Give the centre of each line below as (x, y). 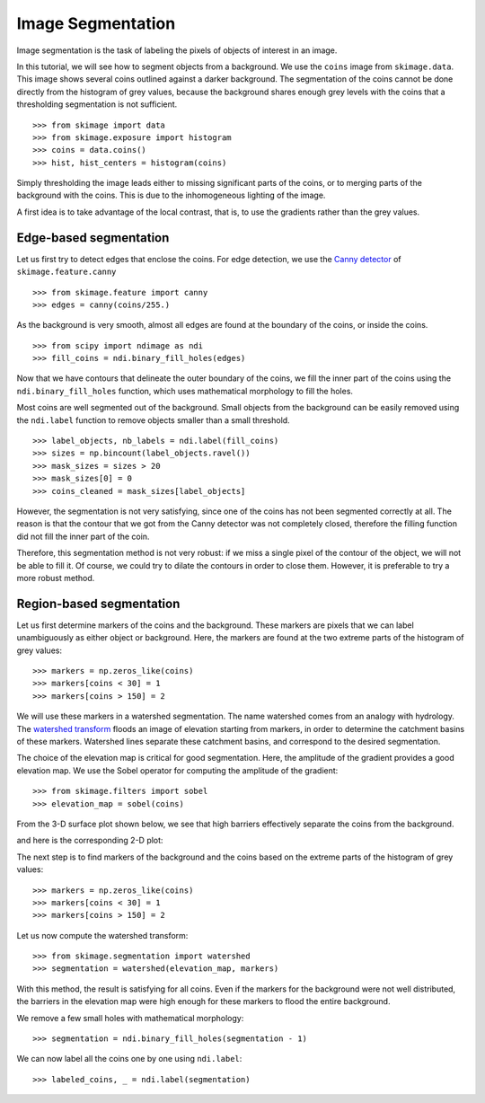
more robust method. (56, 578)
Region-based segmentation (98, 603)
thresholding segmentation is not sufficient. (97, 104)
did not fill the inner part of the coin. (83, 536)
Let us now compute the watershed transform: (102, 935)
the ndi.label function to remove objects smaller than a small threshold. (154, 420)
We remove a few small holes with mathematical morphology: (130, 1018)
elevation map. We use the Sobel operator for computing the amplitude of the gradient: (177, 770)
